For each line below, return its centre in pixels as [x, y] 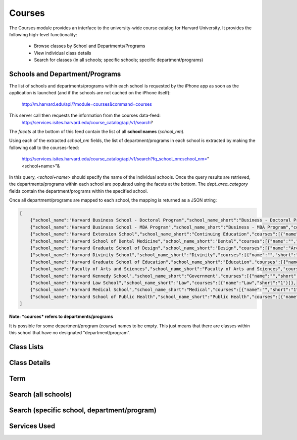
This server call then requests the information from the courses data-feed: [85, 115]
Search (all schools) [40, 394]
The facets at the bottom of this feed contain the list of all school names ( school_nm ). [97, 131]
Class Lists [26, 347]
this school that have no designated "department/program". [70, 332]
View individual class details [63, 53]
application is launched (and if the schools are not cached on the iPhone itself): [90, 93]
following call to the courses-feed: [44, 147]
